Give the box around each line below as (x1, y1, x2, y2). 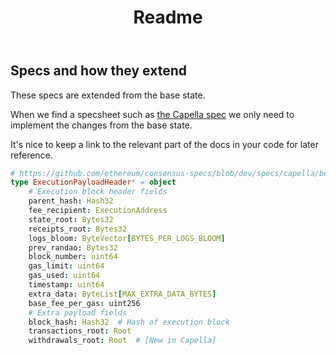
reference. (10, 149, 53, 161)
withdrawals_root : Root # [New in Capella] (28, 336, 217, 346)
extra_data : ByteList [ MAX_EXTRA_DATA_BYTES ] (28, 289, 217, 299)
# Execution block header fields (28, 187, 168, 197)
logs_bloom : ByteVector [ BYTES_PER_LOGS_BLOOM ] (28, 233, 226, 243)
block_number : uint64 (28, 252, 118, 262)
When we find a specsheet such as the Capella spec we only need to (10, 108, 295, 120)
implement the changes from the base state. (10, 119, 193, 131)
